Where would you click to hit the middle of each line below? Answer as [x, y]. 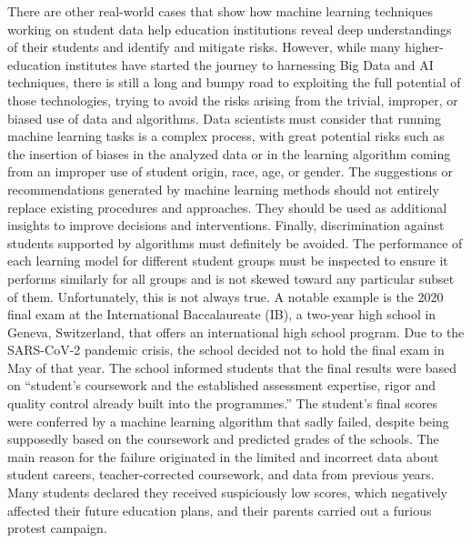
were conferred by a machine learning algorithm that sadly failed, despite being [228, 421]
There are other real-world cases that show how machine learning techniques [220, 11]
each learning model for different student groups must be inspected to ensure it [228, 261]
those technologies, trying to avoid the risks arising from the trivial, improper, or [233, 100]
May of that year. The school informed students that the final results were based [232, 367]
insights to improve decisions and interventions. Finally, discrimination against [226, 225]
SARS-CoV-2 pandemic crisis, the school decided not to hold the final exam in [226, 350]
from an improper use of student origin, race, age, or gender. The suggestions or [230, 171]
